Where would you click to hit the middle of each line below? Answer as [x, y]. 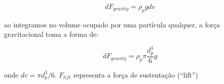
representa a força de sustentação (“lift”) [136, 74]
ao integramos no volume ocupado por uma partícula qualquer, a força [112, 24]
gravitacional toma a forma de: [51, 34]
